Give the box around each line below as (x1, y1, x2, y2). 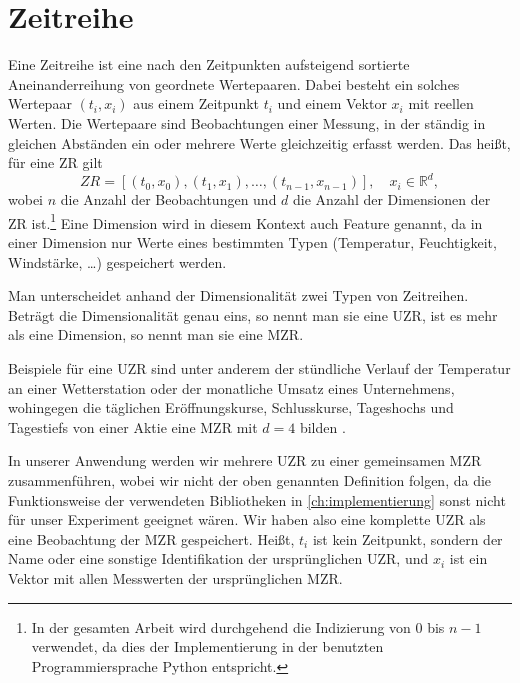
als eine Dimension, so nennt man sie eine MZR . (8, 324, 304, 345)
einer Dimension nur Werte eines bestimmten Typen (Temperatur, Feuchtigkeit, (8, 232, 497, 253)
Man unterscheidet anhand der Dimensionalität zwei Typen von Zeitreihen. (8, 285, 469, 306)
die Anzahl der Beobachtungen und (60, 189, 277, 210)
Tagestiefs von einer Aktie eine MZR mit (8, 416, 258, 437)
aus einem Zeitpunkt (133, 93, 260, 114)
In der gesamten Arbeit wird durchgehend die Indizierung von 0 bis (31, 616, 445, 637)
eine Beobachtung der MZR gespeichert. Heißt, (8, 528, 295, 549)
